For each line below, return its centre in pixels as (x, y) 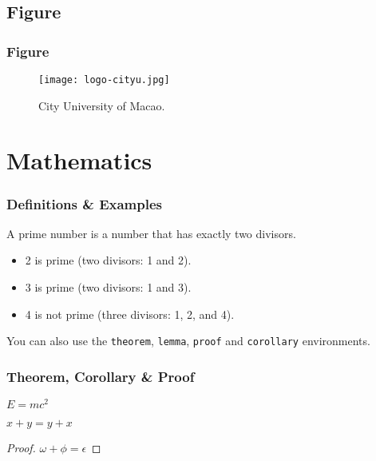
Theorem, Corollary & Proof (101, 376)
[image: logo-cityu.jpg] (104, 80)
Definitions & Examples (84, 203)
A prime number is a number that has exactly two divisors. (151, 233)
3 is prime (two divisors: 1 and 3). (108, 287)
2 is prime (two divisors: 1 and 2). (108, 260)
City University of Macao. (102, 105)
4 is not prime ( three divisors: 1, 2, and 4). (130, 314)
